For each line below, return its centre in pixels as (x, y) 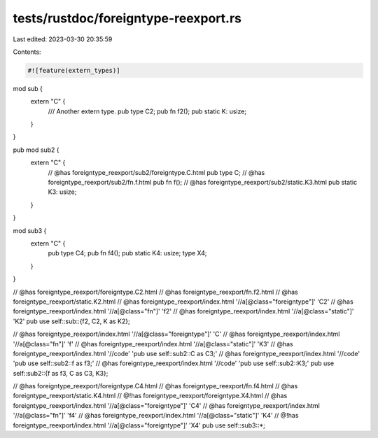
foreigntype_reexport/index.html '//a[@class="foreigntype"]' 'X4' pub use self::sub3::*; (139, 425)
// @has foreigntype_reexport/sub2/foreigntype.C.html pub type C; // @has (156, 172)
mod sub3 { (30, 230)
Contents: (27, 52)
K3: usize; (62, 192)
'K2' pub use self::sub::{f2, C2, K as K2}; (71, 321)
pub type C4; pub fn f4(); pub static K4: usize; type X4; (127, 253)
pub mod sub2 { (36, 150)
